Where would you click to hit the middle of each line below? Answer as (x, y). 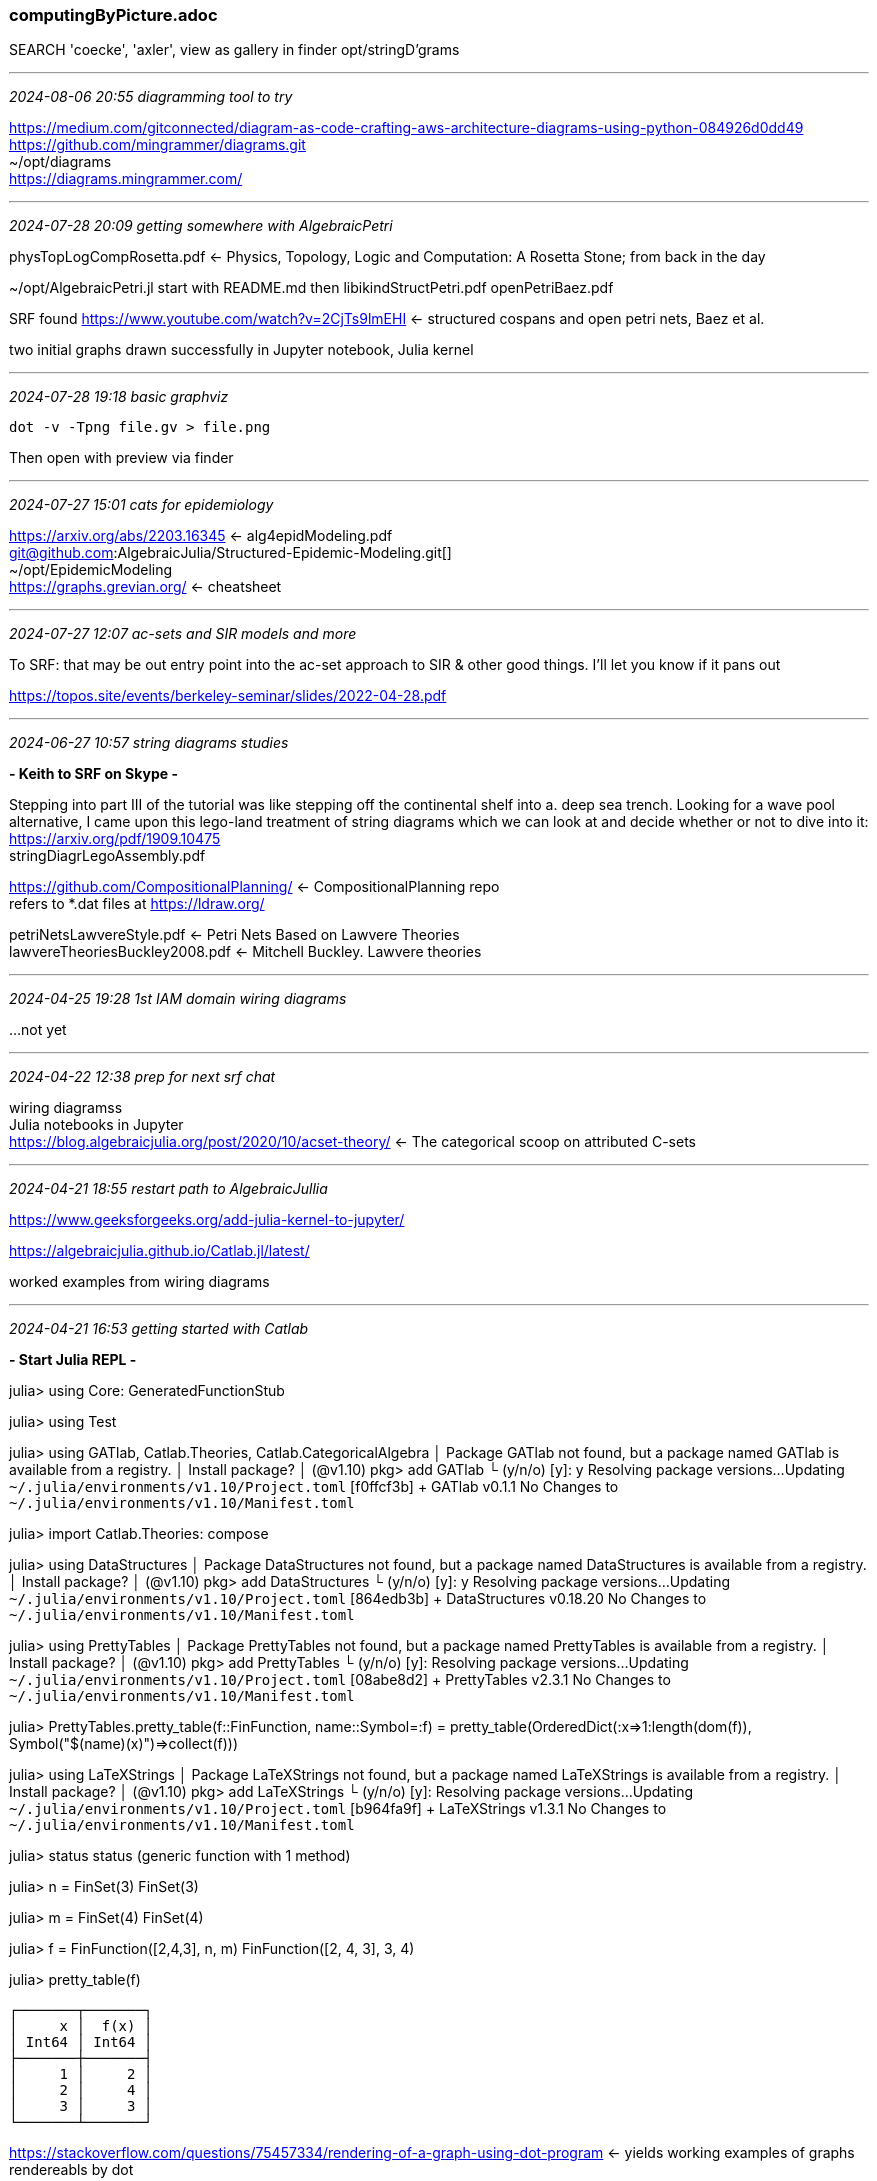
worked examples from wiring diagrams (139, 1282)
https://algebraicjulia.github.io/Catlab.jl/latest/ (159, 1251)
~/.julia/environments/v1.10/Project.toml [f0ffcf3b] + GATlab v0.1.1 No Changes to (314, 1487)
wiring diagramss (66, 1108)
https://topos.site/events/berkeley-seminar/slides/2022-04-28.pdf (228, 696)
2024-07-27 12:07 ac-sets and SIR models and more (183, 634)
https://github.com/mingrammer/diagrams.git (157, 145)
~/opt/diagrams (60, 162)
